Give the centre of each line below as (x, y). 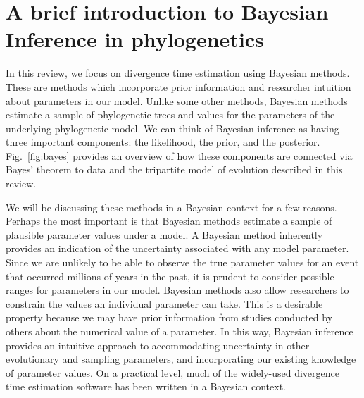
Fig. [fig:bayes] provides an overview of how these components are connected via (179, 155)
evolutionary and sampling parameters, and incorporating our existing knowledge (181, 359)
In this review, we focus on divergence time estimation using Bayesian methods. (178, 73)
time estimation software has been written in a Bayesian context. (146, 386)
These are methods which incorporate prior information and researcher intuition (178, 86)
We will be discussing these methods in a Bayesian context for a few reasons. (171, 207)
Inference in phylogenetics (135, 39)
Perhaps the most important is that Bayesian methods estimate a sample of (169, 221)
